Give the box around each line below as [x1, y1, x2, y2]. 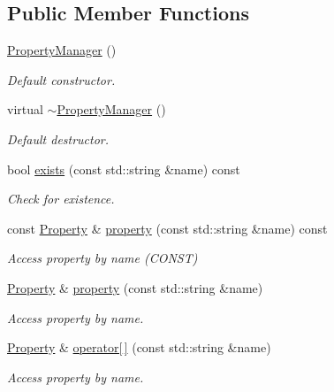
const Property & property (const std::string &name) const [7, 219, 328, 237]
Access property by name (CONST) [7, 249, 198, 267]
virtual [7, 100, 43, 119]
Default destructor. [7, 129, 110, 148]
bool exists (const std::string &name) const [7, 159, 240, 178]
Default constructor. [7, 70, 116, 88]
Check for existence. [7, 189, 115, 208]
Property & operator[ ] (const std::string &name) [7, 338, 271, 357]
